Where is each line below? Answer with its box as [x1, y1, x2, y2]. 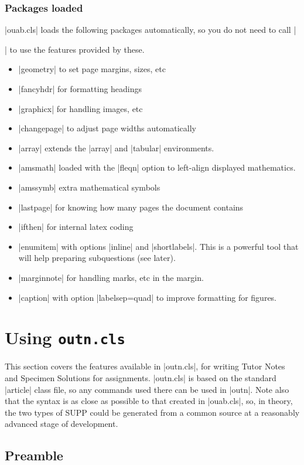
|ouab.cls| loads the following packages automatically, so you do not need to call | [5, 23, 296, 36]
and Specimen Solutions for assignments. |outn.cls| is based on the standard [5, 371, 276, 383]
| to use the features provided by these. [5, 43, 145, 55]
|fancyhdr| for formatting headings [18, 83, 142, 94]
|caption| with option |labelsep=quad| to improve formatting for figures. [18, 291, 277, 303]
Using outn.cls [5, 325, 125, 349]
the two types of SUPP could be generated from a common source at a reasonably [5, 406, 300, 418]
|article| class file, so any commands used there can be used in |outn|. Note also [5, 383, 289, 395]
